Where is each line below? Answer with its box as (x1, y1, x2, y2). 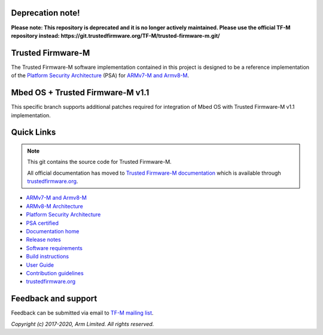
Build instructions (26, 253, 69, 260)
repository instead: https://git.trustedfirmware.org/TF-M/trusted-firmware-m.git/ (11, 32, 221, 39)
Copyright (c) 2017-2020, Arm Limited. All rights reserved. (11, 320, 154, 327)
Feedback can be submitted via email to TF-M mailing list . (11, 309, 154, 316)
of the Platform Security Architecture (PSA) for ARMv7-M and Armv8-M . (11, 72, 190, 79)
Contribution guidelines (26, 269, 84, 276)
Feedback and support (11, 294, 97, 304)
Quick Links (11, 127, 56, 138)
